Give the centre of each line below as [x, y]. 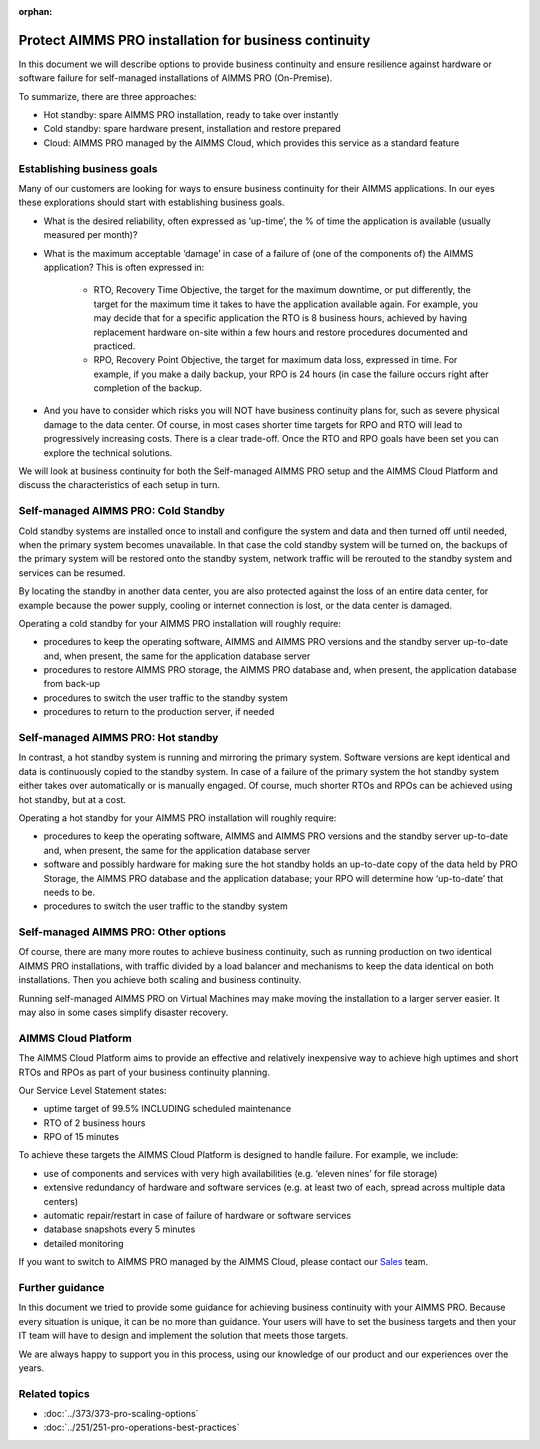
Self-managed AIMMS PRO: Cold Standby [121, 511]
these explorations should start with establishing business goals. [151, 202]
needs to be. [69, 892]
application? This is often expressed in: [124, 267]
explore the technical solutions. [108, 452]
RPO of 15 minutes [81, 1137]
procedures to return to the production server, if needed [159, 712]
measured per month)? [90, 235]
